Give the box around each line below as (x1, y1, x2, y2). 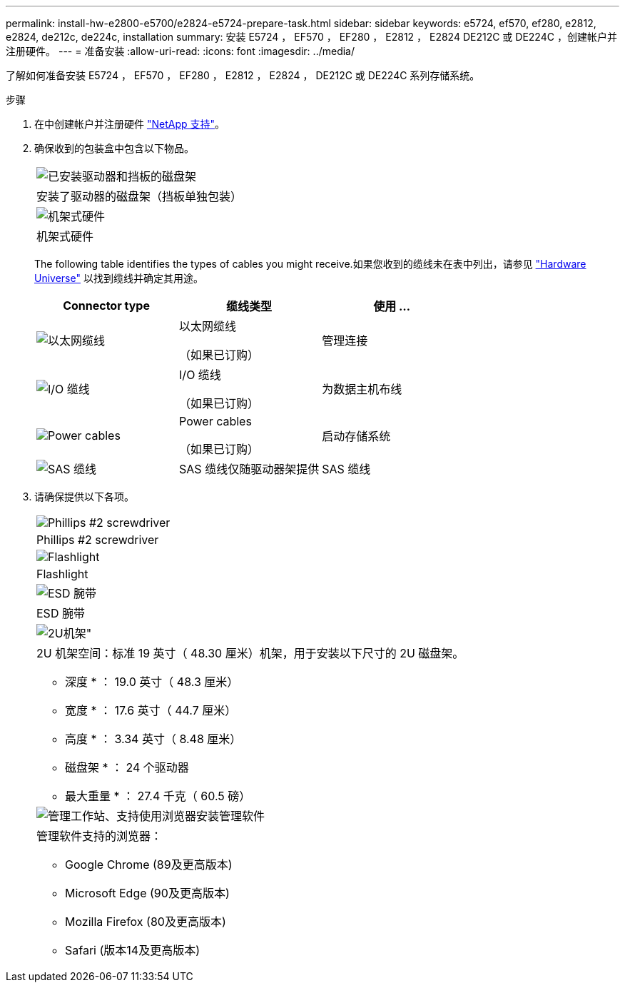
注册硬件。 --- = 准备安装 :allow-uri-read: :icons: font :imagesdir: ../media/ (6, 45, 355, 57)
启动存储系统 (322, 429, 391, 443)
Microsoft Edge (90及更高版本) (65, 886, 230, 900)
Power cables (179, 414, 252, 428)
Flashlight (36, 567, 88, 581)
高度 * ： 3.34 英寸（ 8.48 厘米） (65, 732, 242, 746)
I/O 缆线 (179, 368, 221, 382)
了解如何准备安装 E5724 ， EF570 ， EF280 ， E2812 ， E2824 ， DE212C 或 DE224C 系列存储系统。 (6, 69, 480, 81)
